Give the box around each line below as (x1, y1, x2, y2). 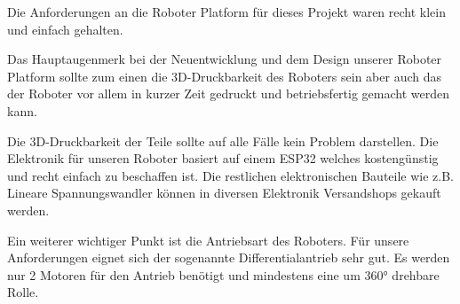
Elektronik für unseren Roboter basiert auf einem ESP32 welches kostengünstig (7, 149, 439, 168)
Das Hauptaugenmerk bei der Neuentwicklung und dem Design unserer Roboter (7, 50, 442, 68)
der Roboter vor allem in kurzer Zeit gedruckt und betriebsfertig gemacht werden (7, 84, 450, 103)
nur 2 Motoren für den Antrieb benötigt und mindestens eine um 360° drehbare (7, 265, 440, 284)
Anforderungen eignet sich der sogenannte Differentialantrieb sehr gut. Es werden (7, 248, 450, 267)
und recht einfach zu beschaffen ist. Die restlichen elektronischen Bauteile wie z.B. (7, 166, 455, 184)
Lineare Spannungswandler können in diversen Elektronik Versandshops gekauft (7, 183, 441, 202)
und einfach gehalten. (7, 19, 123, 38)
